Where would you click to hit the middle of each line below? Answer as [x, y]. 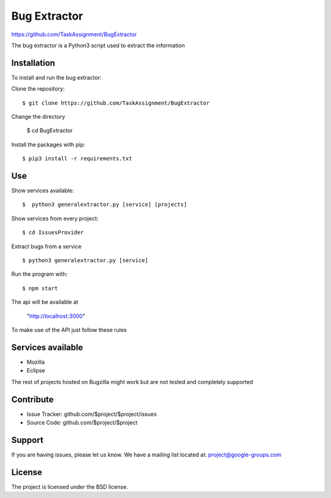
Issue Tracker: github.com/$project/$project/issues [92, 414]
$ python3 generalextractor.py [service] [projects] [105, 205]
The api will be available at [45, 302]
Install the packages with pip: [48, 145]
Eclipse [36, 371]
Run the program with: [40, 274]
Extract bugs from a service [47, 246]
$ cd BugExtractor [50, 130]
